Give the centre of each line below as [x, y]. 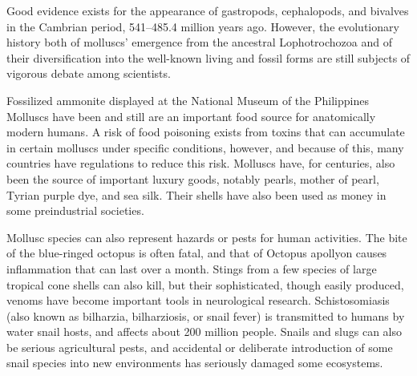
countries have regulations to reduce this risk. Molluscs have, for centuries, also [201, 163]
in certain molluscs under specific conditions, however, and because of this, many [205, 147]
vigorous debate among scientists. [89, 73]
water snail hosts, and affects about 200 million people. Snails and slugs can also [204, 332]
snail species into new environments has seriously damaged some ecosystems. [195, 363]
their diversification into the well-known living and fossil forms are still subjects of [208, 57]
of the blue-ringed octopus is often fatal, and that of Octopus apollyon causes [197, 253]
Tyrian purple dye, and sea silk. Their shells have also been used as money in [196, 194]
